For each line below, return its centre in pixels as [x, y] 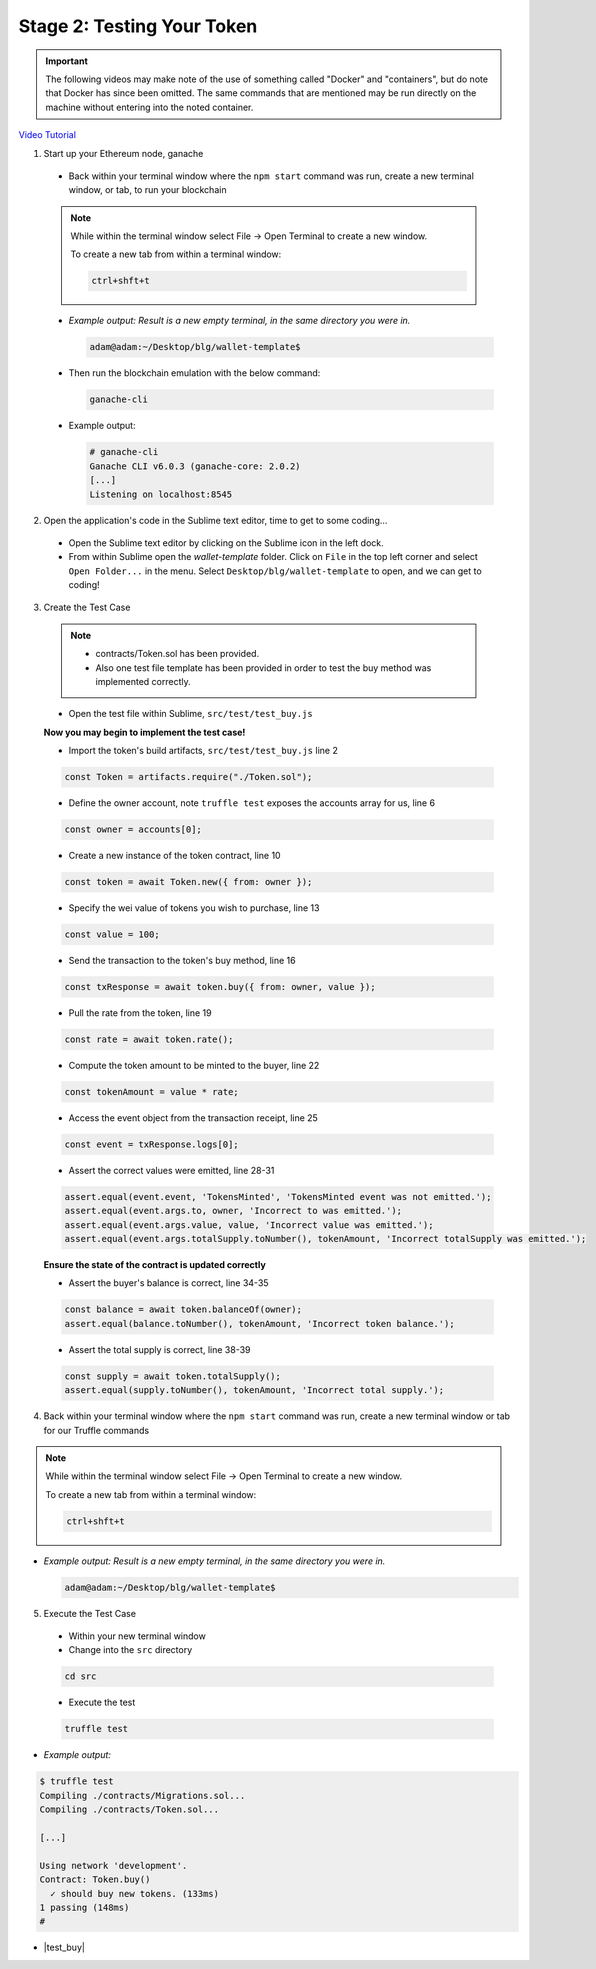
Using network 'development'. [113, 1865]
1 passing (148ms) [84, 1907]
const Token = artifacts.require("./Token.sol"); [188, 777]
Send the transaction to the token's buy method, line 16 [182, 961]
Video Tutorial [47, 135]
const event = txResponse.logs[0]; [151, 1144]
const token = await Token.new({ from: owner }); [188, 882]
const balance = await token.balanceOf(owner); [183, 1309]
